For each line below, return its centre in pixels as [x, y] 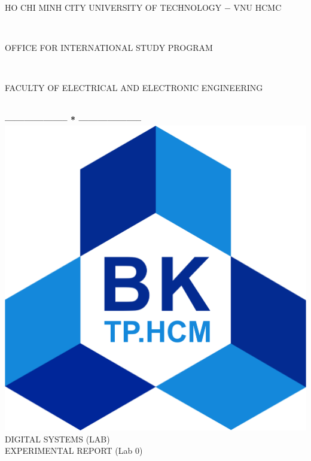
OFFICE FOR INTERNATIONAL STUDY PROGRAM [109, 47]
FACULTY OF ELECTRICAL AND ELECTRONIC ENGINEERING [134, 87]
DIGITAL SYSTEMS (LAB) [57, 439]
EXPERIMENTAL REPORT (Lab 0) [74, 451]
